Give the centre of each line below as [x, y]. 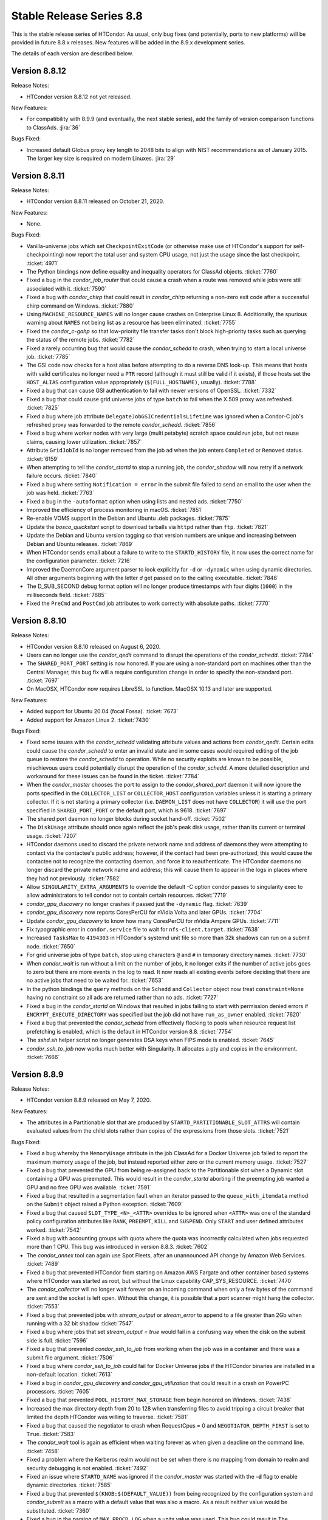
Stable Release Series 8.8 [77, 16]
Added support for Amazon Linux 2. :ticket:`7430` [88, 720]
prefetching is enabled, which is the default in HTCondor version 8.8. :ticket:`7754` [130, 1031]
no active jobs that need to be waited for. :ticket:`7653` [95, 980]
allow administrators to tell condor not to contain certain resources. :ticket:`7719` [127, 895]
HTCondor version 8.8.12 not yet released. [79, 97]
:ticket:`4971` [43, 263]
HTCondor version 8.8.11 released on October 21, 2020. [95, 201]
